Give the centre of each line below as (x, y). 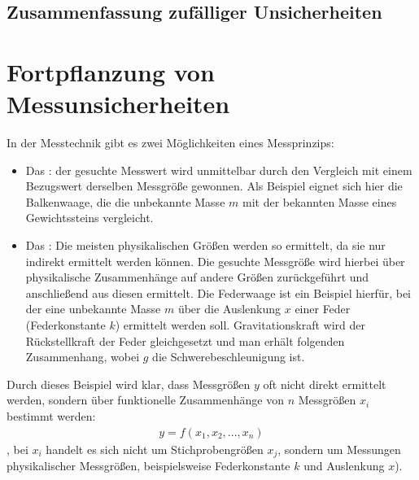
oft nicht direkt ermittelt (325, 384)
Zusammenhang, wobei (83, 357)
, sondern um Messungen (339, 449)
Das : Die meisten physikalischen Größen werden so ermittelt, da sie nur (205, 245)
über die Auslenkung (229, 309)
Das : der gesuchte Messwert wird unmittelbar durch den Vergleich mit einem (219, 170)
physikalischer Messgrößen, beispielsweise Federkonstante (148, 466)
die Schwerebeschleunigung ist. (229, 357)
